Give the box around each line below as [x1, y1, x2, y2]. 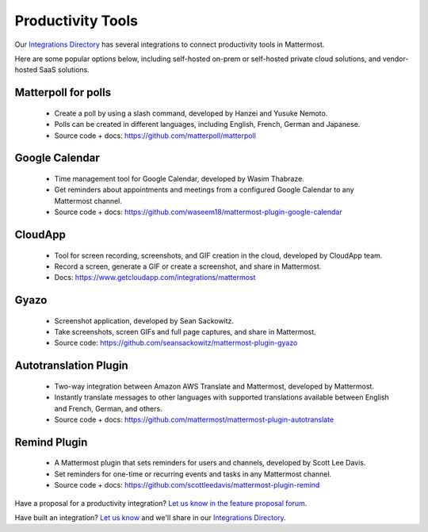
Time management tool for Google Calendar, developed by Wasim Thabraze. [54, 174, 304, 183]
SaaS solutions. [39, 65, 90, 75]
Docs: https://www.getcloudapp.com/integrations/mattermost [54, 273, 256, 282]
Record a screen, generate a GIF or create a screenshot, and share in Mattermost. [54, 262, 322, 271]
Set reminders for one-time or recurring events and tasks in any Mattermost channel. [54, 469, 332, 479]
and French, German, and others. [54, 404, 162, 413]
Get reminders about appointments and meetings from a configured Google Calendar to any [54, 185, 354, 194]
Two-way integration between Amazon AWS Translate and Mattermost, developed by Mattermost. [54, 381, 374, 391]
